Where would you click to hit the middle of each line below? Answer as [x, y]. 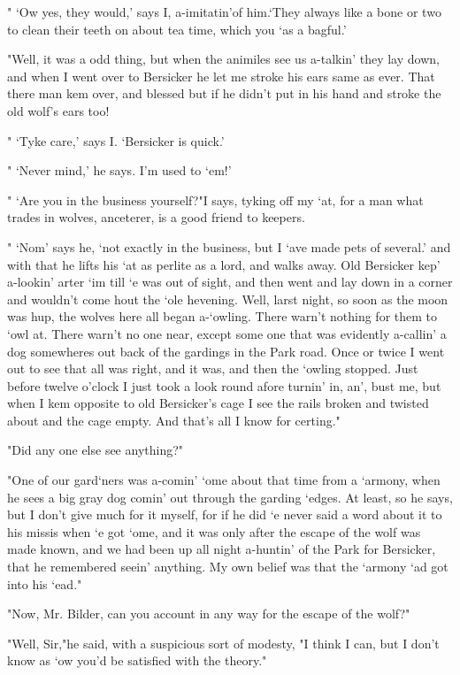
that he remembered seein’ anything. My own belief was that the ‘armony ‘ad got [228, 567]
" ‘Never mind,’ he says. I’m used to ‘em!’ [119, 170]
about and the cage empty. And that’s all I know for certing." [174, 420]
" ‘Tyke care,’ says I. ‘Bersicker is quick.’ [116, 140]
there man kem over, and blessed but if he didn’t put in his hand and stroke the [224, 93]
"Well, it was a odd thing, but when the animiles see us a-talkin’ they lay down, [223, 59]
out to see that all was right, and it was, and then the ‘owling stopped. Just [213, 368]
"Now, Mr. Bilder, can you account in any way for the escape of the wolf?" [209, 614]
